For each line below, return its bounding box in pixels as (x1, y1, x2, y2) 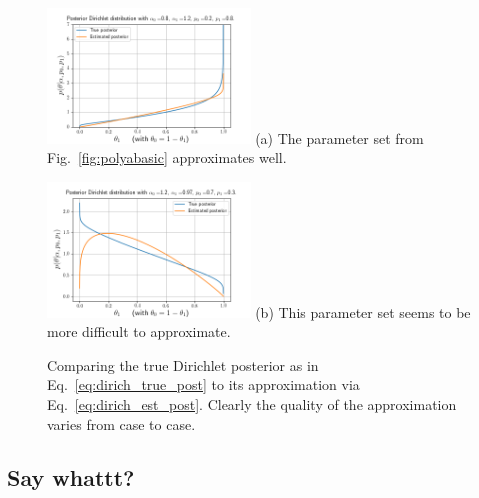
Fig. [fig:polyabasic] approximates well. (47, 147, 287, 168)
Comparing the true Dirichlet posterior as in (47, 354, 319, 375)
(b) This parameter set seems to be (255, 301, 471, 322)
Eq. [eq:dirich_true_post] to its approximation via (47, 374, 360, 395)
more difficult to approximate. (47, 321, 231, 342)
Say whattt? (7, 462, 135, 493)
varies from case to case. (47, 413, 196, 434)
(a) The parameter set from (255, 127, 424, 148)
